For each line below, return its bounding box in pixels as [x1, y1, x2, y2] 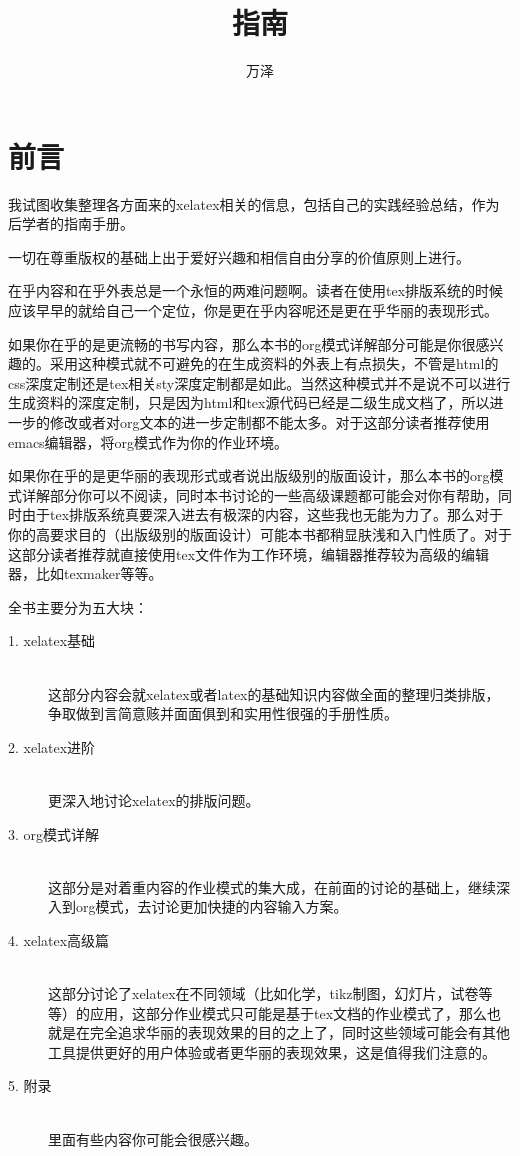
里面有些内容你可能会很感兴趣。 [48, 1128, 258, 1149]
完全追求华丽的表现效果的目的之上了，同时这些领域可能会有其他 [89, 1022, 510, 1043]
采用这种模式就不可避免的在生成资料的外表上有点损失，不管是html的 [49, 353, 499, 374]
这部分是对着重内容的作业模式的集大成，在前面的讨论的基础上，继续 [48, 876, 496, 897]
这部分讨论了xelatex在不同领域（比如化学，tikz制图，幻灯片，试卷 [48, 983, 479, 1004]
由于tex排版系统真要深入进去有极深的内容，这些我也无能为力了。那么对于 [21, 504, 504, 525]
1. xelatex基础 [8, 630, 96, 651]
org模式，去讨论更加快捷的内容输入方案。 [75, 896, 348, 917]
